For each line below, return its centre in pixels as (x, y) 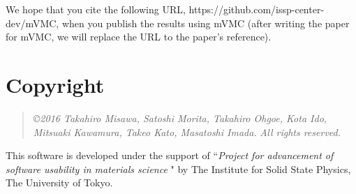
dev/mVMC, (32, 23)
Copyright (55, 84)
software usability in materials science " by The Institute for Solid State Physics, (178, 169)
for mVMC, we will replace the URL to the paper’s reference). (139, 37)
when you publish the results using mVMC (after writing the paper (206, 23)
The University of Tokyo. (59, 182)
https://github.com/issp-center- (257, 9)
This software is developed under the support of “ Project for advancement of (170, 155)
